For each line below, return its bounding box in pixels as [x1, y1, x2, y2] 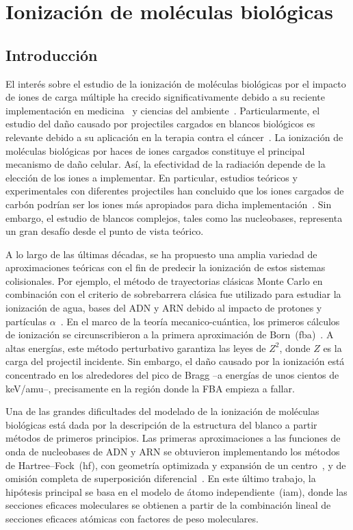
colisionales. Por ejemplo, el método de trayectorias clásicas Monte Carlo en [5, 273, 323, 288]
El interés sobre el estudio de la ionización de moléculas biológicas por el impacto [5, 76, 346, 90]
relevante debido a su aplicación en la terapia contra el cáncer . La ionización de [5, 129, 343, 144]
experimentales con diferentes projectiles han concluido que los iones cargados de [5, 184, 344, 198]
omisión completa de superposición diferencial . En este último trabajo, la [5, 471, 316, 485]
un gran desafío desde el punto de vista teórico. [5, 224, 204, 238]
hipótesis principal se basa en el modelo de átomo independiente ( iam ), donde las [5, 484, 348, 499]
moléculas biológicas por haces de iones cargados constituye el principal [5, 143, 305, 157]
